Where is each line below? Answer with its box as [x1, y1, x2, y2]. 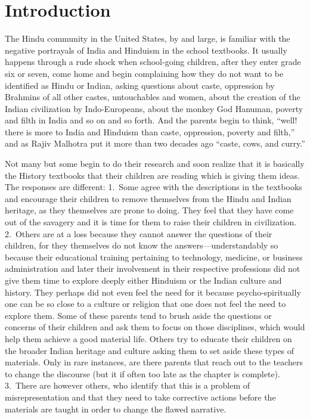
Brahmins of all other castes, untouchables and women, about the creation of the [5, 91, 300, 103]
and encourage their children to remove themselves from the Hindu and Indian [5, 192, 292, 204]
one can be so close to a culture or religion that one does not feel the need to [5, 297, 286, 310]
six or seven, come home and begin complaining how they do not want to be [5, 67, 284, 79]
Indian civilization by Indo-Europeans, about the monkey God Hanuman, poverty [5, 102, 303, 114]
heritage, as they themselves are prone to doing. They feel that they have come [5, 204, 294, 216]
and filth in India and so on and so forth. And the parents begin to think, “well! [5, 114, 297, 126]
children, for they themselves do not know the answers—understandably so [5, 239, 278, 252]
